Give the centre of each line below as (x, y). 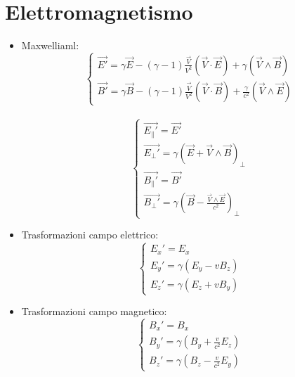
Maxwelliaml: (50, 45)
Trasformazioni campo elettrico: (90, 235)
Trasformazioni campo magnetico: (94, 311)
